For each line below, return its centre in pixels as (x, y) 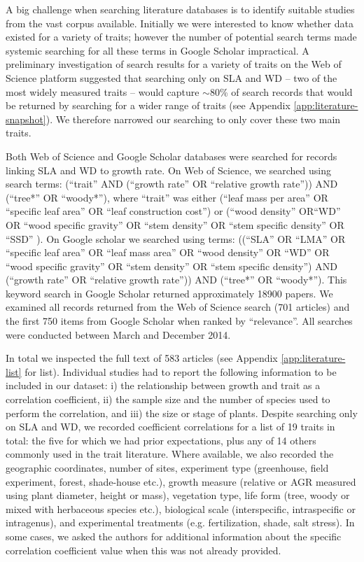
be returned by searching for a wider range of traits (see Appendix (148, 105)
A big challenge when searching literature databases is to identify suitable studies (180, 9)
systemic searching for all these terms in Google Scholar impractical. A (157, 50)
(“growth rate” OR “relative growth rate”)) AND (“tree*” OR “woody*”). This (176, 280)
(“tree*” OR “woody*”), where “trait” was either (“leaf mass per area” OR (167, 197)
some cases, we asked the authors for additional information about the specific (174, 536)
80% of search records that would (281, 91)
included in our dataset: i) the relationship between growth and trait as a (163, 385)
